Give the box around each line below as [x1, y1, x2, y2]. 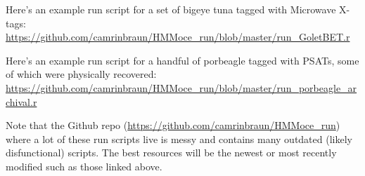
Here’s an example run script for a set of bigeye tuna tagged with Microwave [6, 2, 336, 16]
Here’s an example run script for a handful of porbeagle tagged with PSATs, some [6, 53, 359, 67]
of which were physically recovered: [6, 67, 157, 81]
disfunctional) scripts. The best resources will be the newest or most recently [6, 145, 337, 160]
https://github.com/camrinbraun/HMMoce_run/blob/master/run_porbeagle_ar [6, 80, 357, 95]
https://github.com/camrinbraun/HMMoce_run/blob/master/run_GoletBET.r [6, 29, 350, 44]
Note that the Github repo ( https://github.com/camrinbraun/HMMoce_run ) [6, 118, 340, 133]
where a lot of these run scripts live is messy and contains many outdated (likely [6, 131, 352, 146]
